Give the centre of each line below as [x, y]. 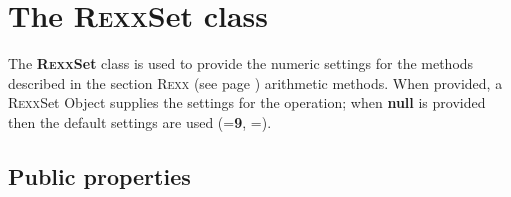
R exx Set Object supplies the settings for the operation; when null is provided [247, 102]
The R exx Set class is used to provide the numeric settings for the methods [241, 63]
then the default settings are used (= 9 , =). [140, 121]
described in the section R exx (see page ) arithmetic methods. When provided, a [255, 82]
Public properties [99, 175]
